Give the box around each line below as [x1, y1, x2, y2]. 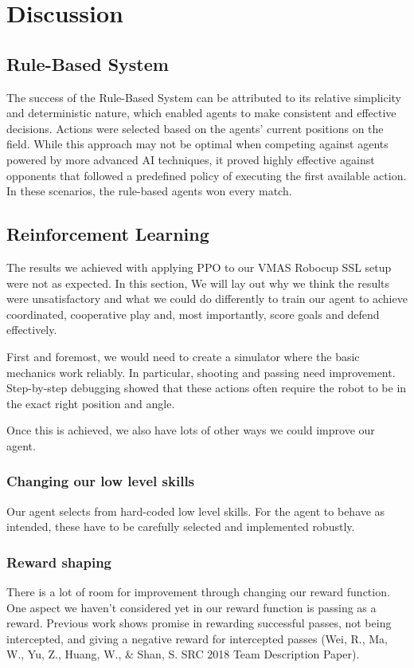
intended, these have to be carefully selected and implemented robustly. [6, 518, 355, 535]
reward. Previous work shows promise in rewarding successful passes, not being [6, 615, 392, 631]
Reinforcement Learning [6, 222, 209, 246]
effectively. [6, 321, 57, 338]
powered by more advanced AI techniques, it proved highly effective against [6, 151, 375, 167]
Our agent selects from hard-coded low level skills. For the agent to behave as [6, 502, 385, 519]
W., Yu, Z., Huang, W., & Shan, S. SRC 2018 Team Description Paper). [6, 646, 360, 662]
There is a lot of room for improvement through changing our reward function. [6, 584, 390, 600]
